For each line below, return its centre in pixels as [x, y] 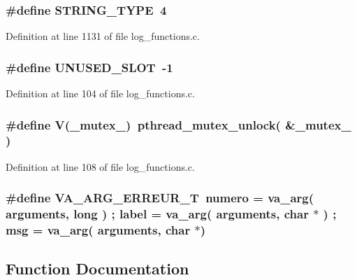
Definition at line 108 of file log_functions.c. [100, 166]
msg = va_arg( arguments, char [98, 230]
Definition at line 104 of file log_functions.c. [100, 93]
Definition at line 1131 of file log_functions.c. [103, 36]
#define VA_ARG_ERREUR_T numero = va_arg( [160, 198]
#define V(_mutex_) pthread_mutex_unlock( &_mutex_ [178, 124]
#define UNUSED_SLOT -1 [89, 67]
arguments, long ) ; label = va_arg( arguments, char [157, 214]
